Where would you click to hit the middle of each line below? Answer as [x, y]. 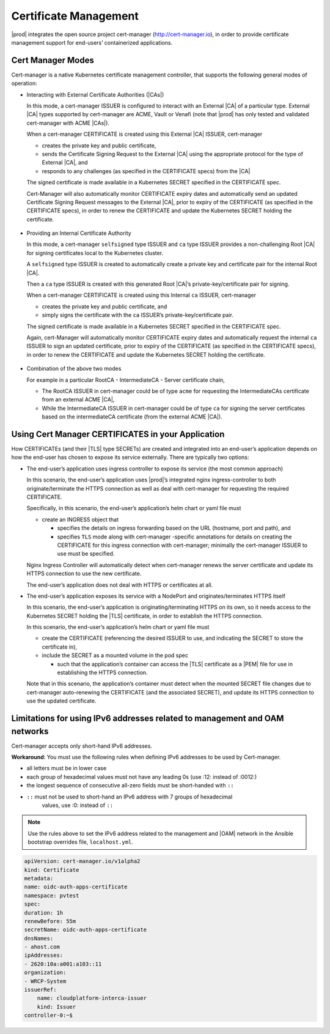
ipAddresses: [44, 955]
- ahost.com [42, 947]
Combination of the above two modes [74, 369]
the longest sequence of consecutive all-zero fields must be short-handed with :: [130, 786]
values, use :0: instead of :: [77, 805]
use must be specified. [86, 554]
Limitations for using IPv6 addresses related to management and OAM [148, 718]
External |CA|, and [65, 163]
